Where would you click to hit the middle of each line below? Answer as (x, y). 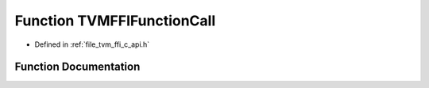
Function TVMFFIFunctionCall (115, 21)
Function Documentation (77, 67)
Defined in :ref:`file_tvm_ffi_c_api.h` (92, 44)
